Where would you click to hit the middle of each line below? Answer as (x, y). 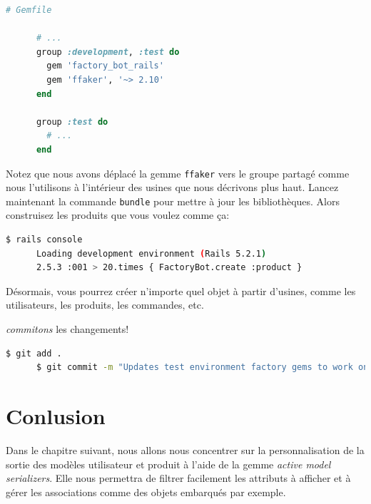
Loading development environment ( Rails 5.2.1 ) (151, 253)
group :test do (72, 122)
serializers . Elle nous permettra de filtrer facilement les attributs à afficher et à (178, 478)
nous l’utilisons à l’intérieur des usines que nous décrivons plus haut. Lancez (172, 187)
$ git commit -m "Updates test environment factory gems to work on (202, 367)
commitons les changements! (67, 329)
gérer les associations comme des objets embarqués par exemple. (146, 492)
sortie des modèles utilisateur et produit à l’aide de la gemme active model (168, 464)
